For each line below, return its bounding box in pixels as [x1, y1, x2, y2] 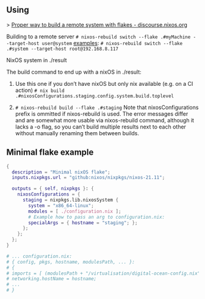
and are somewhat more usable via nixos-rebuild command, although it [15, 116, 194, 124]
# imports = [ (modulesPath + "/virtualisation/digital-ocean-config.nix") [6, 270, 203, 276]
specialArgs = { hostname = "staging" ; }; [28, 219, 138, 226]
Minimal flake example [6, 147, 94, 158]
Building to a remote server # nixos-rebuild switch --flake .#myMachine [6, 33, 191, 40]
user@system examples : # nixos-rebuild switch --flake [41, 39, 183, 46]
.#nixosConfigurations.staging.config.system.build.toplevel [15, 93, 174, 99]
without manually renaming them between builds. [15, 129, 139, 136]
